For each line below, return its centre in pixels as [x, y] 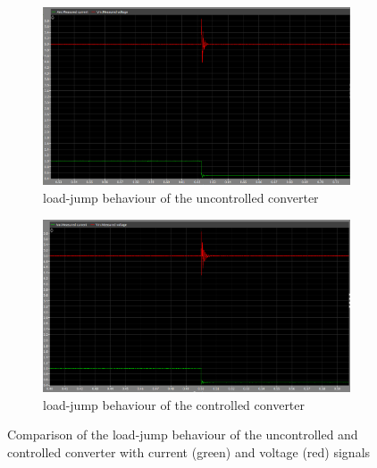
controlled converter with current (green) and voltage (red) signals [189, 451]
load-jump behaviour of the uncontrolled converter [181, 197]
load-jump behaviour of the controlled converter [174, 404]
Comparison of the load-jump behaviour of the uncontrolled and [183, 435]
